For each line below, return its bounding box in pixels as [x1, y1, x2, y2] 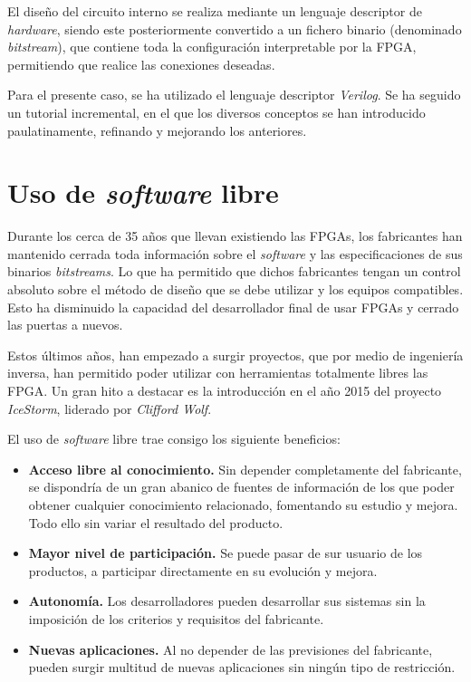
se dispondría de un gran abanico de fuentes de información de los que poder [28, 477, 455, 496]
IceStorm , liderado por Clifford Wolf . [7, 399, 212, 418]
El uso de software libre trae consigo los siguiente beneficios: [7, 429, 341, 448]
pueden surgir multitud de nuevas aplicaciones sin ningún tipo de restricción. [28, 658, 456, 677]
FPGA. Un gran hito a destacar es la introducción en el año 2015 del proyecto [7, 381, 442, 400]
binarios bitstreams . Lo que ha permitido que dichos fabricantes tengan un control [7, 262, 461, 281]
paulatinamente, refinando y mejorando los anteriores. [7, 120, 307, 139]
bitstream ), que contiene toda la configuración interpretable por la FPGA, [7, 37, 417, 56]
